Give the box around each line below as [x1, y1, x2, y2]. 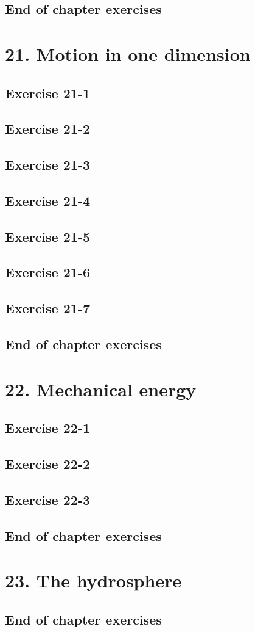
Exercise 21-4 [5, 191, 90, 209]
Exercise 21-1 [5, 83, 90, 102]
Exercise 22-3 [5, 490, 90, 509]
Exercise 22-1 [5, 418, 90, 437]
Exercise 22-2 [5, 454, 90, 473]
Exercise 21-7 [5, 299, 90, 318]
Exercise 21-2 [5, 119, 90, 138]
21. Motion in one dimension [5, 41, 251, 66]
